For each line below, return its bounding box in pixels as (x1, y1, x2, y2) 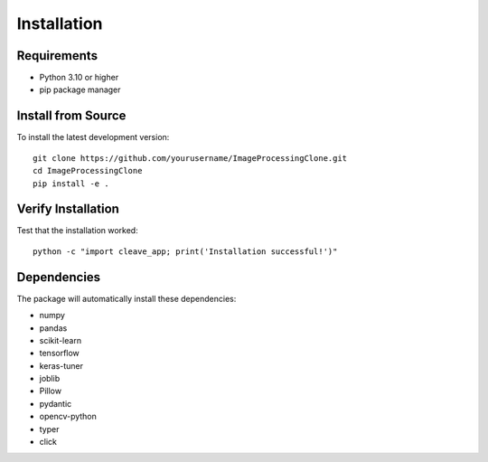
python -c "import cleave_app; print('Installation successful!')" (33, 246, 338, 257)
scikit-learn (39, 335, 81, 345)
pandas (39, 322, 68, 334)
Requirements (16, 48, 99, 63)
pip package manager (39, 84, 121, 95)
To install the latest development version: (16, 132, 170, 143)
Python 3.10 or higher (39, 72, 119, 83)
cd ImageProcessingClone (33, 165, 143, 176)
